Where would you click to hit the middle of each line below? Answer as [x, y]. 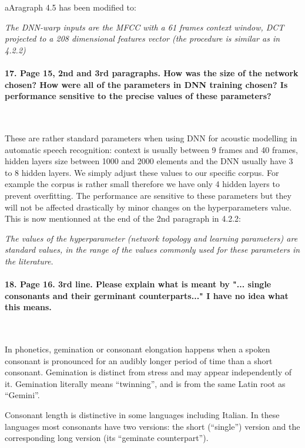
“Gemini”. [22, 395]
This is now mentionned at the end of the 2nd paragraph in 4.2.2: [123, 218]
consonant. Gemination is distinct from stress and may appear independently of [148, 372]
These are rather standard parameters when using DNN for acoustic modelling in [151, 138]
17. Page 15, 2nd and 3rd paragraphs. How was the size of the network [152, 72]
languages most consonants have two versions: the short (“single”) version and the [152, 426]
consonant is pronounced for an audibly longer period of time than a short [139, 360]
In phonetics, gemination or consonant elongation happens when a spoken [138, 349]
